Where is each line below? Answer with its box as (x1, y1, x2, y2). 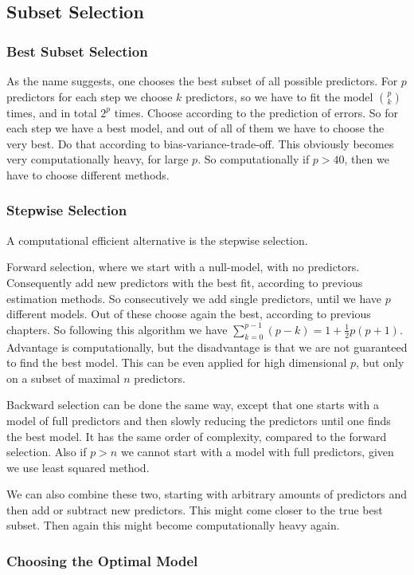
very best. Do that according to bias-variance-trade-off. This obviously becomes (6, 135, 394, 152)
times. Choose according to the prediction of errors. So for (114, 104, 398, 120)
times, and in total (6, 104, 97, 120)
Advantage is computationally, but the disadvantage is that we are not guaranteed (6, 338, 408, 355)
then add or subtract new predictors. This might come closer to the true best (6, 501, 383, 518)
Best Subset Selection (6, 41, 148, 61)
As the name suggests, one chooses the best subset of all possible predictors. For (6, 73, 398, 89)
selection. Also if (6, 443, 87, 460)
